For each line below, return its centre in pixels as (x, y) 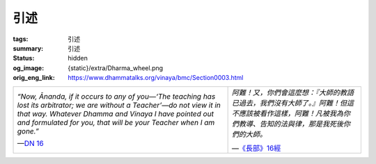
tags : (21, 39)
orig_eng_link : (34, 78)
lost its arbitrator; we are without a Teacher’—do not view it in (119, 105)
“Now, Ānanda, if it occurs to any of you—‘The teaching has (116, 96)
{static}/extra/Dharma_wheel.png (116, 68)
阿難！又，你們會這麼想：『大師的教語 (293, 92)
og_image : (29, 68)
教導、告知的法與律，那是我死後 (291, 124)
